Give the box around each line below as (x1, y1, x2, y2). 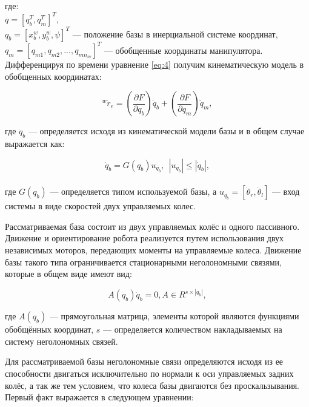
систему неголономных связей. (5, 334, 118, 347)
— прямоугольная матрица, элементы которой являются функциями (49, 310, 299, 322)
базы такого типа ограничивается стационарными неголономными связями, (5, 255, 282, 268)
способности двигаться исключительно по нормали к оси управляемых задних (5, 367, 294, 380)
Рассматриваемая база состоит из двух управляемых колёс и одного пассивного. (5, 220, 300, 232)
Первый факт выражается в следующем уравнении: (5, 391, 194, 403)
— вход (271, 185, 300, 198)
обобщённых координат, (5, 323, 94, 336)
